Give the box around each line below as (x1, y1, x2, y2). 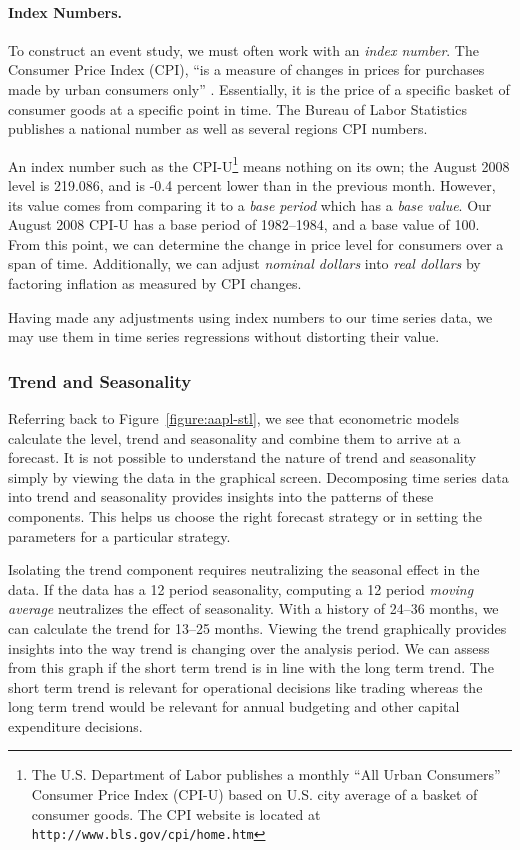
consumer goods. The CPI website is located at (31, 803, 321, 824)
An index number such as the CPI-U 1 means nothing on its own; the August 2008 (8, 152, 510, 176)
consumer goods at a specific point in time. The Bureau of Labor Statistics (8, 98, 467, 119)
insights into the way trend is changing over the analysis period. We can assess (8, 637, 490, 658)
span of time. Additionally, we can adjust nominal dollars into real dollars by (8, 253, 481, 274)
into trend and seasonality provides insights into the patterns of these (8, 486, 434, 507)
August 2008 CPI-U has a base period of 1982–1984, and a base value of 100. (8, 214, 480, 235)
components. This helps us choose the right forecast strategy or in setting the (8, 505, 483, 526)
